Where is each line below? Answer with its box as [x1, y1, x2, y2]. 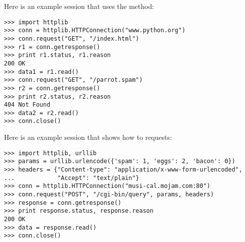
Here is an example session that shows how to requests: [4, 132, 172, 142]
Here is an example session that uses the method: [4, 1, 154, 11]
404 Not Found [4, 101, 51, 109]
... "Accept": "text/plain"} [4, 174, 140, 181]
